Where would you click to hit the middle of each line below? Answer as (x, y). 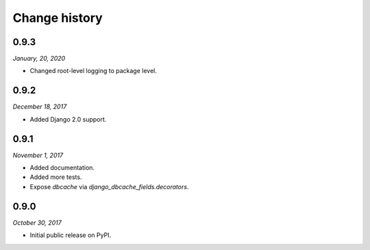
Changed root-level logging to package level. (94, 71)
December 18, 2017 (40, 107)
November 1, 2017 (38, 155)
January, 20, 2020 (39, 59)
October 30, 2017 (37, 223)
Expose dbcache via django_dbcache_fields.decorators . (109, 186)
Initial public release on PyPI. (71, 235)
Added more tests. (56, 177)
